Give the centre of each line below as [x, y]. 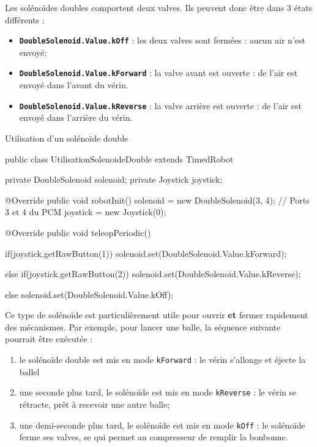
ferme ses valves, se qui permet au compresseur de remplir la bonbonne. [154, 437]
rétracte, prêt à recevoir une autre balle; [95, 404]
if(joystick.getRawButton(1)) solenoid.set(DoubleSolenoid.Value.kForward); [146, 253]
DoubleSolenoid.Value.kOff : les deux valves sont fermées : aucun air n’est [162, 40]
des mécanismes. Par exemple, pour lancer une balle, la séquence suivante [143, 327]
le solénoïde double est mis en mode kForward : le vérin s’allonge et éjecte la [162, 360]
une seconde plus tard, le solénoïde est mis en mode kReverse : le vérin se [158, 392]
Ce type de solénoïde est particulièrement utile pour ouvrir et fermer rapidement [157, 315]
